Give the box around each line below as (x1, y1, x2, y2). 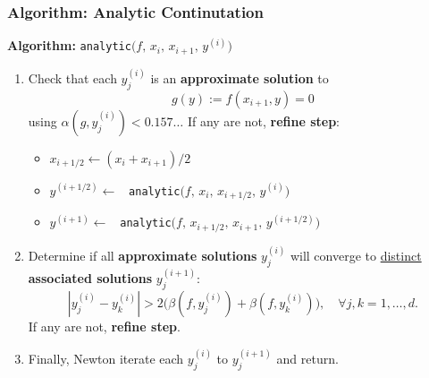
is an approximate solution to (150, 69, 329, 88)
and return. (276, 349, 339, 368)
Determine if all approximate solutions (28, 246, 257, 265)
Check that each (28, 69, 117, 88)
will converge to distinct (290, 246, 422, 265)
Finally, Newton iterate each (28, 349, 184, 368)
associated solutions (28, 269, 153, 288)
